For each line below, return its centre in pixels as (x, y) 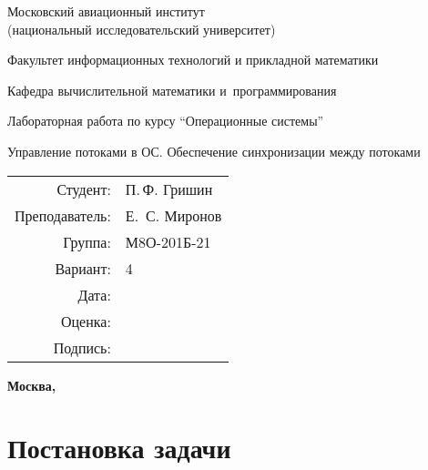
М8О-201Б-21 (168, 241)
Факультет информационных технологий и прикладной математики (193, 60)
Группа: (87, 241)
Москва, (32, 385)
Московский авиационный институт (106, 11)
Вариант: (83, 268)
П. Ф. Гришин (169, 189)
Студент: (84, 189)
